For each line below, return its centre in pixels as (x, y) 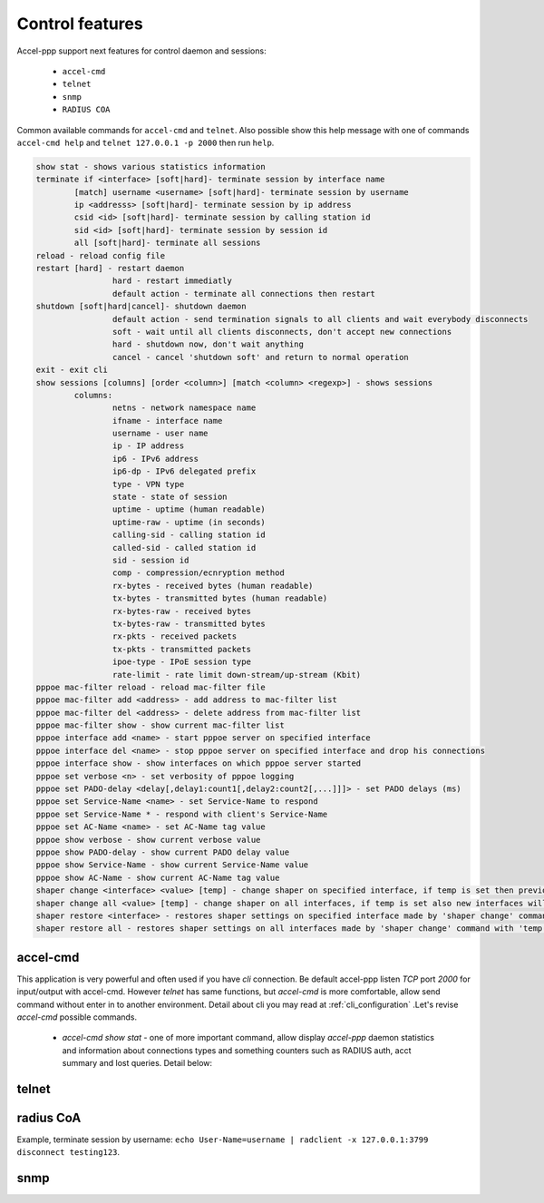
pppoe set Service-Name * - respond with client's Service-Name (182, 814)
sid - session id (151, 560)
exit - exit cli (72, 370)
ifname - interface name (167, 421)
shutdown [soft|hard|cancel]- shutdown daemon (141, 307)
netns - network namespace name (184, 408)
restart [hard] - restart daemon (110, 268)
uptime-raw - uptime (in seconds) (189, 522)
